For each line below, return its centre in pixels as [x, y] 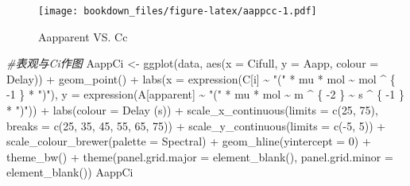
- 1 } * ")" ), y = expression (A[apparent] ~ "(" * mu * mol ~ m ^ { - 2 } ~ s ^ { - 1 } [205, 94]
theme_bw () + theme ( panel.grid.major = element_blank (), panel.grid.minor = [200, 156]
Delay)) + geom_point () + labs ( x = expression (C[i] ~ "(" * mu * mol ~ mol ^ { [201, 78]
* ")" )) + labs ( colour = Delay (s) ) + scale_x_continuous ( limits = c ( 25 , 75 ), [192, 110]
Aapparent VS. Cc [83, 36]
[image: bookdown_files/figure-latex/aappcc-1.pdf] [178, 11]
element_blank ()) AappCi [70, 172]
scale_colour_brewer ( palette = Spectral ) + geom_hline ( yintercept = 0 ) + [189, 141]
